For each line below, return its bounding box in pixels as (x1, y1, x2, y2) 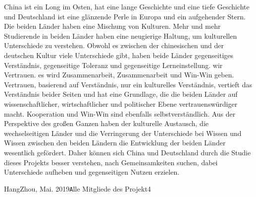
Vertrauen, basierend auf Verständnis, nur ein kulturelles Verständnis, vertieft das (4, 79, 253, 89)
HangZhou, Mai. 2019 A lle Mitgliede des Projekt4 (4, 183, 151, 194)
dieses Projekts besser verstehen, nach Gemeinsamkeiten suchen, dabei (4, 157, 218, 167)
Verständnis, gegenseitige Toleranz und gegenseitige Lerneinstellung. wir (4, 60, 223, 70)
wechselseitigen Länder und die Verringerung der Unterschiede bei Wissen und (4, 128, 242, 138)
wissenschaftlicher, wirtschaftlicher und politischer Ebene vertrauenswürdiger (4, 98, 238, 109)
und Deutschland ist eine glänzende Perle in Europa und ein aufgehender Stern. (4, 11, 246, 21)
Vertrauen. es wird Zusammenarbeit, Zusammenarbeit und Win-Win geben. (4, 69, 234, 80)
